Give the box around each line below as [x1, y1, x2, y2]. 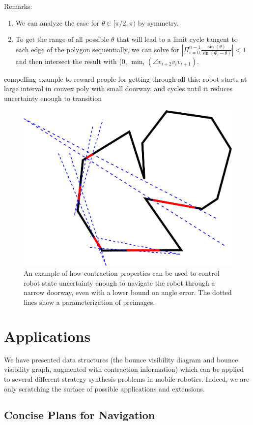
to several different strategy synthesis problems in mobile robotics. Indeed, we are [4, 373, 250, 384]
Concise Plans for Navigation [4, 407, 155, 423]
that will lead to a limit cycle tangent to [116, 34, 238, 44]
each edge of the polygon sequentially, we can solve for [15, 44, 179, 54]
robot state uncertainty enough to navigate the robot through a [24, 277, 215, 288]
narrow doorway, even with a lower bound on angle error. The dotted [24, 287, 232, 297]
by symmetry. [138, 17, 179, 28]
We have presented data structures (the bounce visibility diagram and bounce [4, 354, 238, 364]
